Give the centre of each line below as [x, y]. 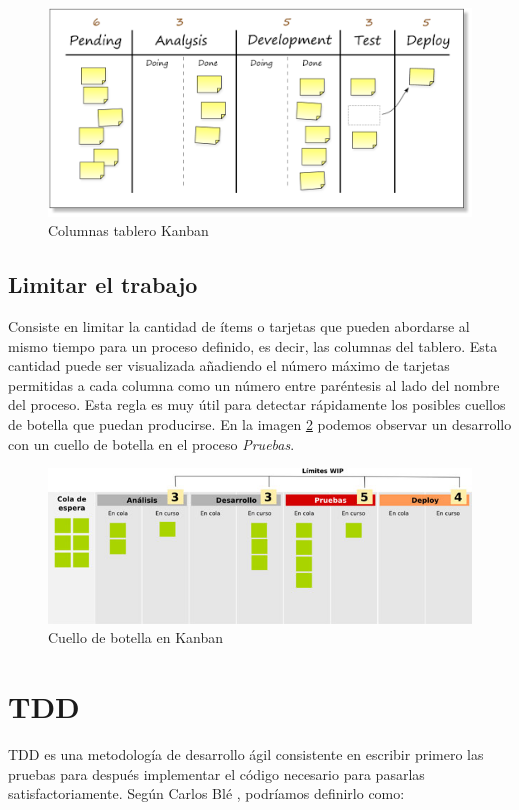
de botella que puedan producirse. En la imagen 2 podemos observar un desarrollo [260, 424]
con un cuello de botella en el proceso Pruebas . [151, 443]
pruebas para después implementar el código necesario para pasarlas [216, 773]
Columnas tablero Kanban [128, 230]
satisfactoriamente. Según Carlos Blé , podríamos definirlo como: [206, 793]
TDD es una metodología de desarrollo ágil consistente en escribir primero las [246, 754]
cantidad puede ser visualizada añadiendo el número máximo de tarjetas [229, 365]
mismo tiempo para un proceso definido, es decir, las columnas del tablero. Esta [253, 345]
